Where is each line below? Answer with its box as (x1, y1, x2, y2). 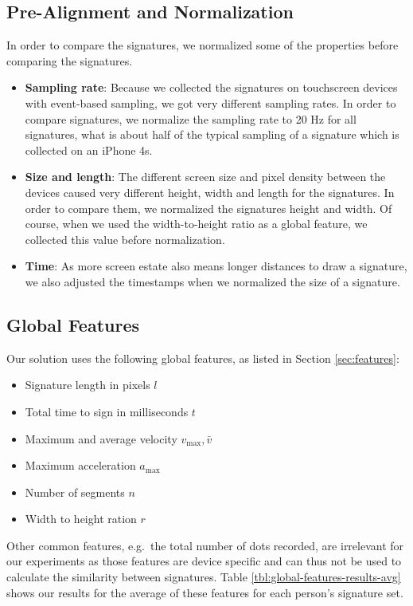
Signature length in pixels (25, 376, 150, 393)
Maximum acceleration (25, 457, 136, 474)
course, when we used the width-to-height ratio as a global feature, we (25, 215, 368, 232)
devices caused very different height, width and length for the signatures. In (25, 183, 395, 200)
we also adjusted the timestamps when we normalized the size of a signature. (25, 273, 400, 289)
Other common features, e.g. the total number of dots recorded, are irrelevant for (6, 537, 404, 553)
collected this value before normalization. (25, 230, 225, 247)
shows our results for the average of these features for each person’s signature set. (6, 584, 403, 600)
